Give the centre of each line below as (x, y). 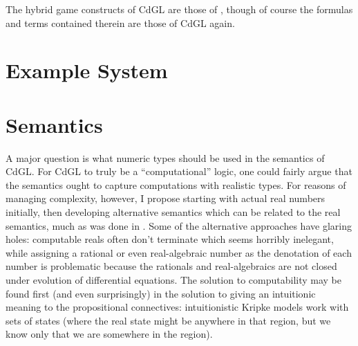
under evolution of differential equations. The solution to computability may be (173, 280)
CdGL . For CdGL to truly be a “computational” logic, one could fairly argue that (179, 171)
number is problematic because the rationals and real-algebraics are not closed (171, 266)
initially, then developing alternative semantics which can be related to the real (173, 212)
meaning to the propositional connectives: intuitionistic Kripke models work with (177, 307)
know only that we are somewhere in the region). (109, 334)
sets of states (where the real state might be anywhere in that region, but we (168, 320)
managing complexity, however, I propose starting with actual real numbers (166, 198)
